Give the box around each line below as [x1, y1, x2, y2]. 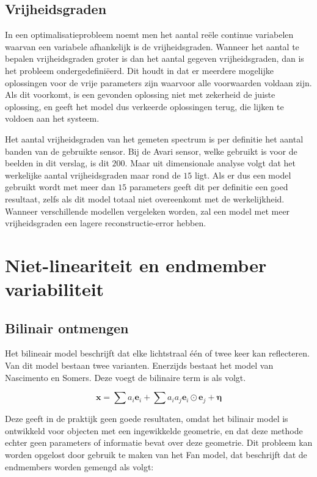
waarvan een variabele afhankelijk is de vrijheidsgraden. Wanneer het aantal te [5, 40, 299, 53]
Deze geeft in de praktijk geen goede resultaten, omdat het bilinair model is [5, 412, 288, 425]
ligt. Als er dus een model [195, 168, 291, 181]
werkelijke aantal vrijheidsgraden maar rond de [5, 168, 181, 181]
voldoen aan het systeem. [5, 112, 100, 125]
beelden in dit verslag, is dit [5, 157, 109, 169]
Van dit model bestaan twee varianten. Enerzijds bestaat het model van [5, 359, 274, 372]
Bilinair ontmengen [5, 318, 129, 337]
